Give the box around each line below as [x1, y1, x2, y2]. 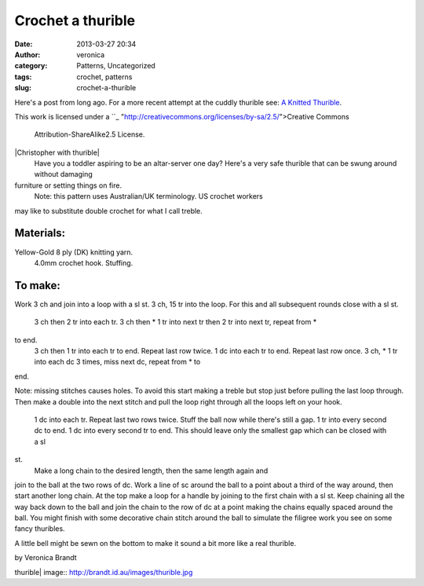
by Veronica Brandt [14, 553, 78, 562]
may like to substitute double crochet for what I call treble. [14, 206, 203, 215]
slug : [14, 83, 31, 93]
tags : [14, 71, 32, 82]
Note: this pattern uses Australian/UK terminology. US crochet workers [34, 192, 263, 201]
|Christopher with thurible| [14, 148, 100, 157]
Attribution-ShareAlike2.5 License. [34, 130, 145, 139]
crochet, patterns [76, 71, 133, 82]
